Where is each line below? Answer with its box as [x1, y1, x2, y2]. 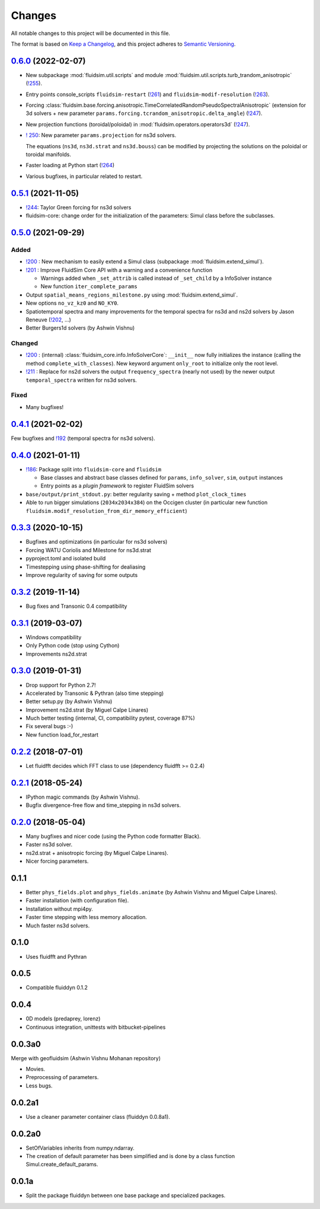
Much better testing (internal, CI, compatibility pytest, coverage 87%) [25, 714, 195, 722]
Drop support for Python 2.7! [25, 681, 96, 688]
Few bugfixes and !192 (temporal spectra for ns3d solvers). [11, 435, 155, 442]
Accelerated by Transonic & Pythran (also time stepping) [25, 690, 164, 697]
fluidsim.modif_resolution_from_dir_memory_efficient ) [25, 507, 187, 514]
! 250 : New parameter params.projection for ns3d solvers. [25, 132, 177, 139]
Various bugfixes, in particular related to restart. [25, 173, 143, 180]
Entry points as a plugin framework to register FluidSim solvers [40, 482, 194, 489]
